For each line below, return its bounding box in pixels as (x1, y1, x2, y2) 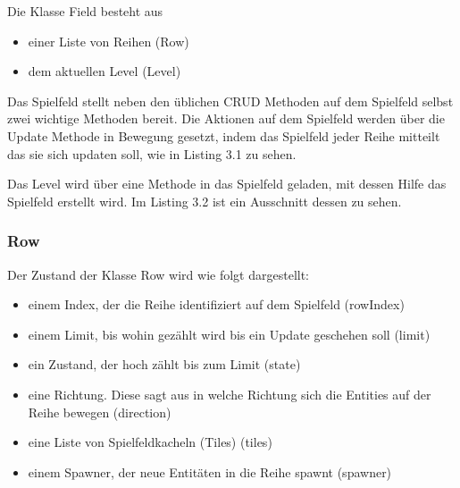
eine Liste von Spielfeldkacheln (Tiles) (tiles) (28, 433, 272, 451)
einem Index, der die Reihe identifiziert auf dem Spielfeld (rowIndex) (28, 295, 405, 314)
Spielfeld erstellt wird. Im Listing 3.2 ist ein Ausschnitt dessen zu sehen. (7, 191, 402, 210)
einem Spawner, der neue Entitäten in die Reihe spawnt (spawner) (28, 462, 392, 481)
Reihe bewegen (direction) (28, 402, 171, 421)
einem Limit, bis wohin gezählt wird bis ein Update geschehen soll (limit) (28, 324, 431, 343)
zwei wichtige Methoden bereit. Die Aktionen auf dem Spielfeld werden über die (7, 109, 445, 128)
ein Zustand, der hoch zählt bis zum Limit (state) (28, 355, 301, 374)
